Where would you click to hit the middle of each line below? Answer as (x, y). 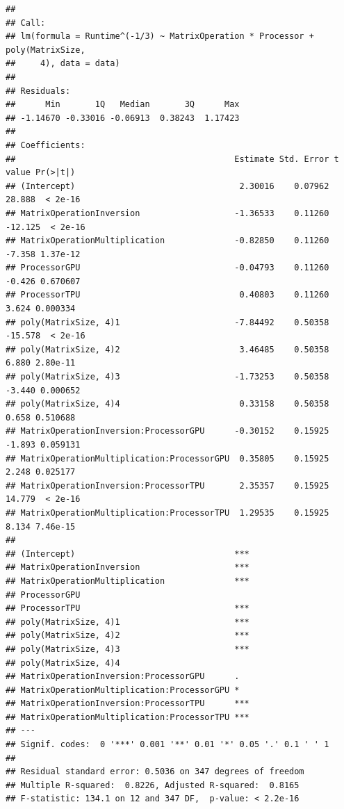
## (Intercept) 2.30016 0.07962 (167, 186)
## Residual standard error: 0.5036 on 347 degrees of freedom (155, 772)
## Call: (26, 23)
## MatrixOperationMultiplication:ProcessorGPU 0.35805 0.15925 (167, 458)
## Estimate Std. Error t (172, 159)
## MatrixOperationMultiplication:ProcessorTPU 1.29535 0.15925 (167, 513)
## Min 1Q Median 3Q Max (123, 105)
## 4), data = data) (63, 64)
